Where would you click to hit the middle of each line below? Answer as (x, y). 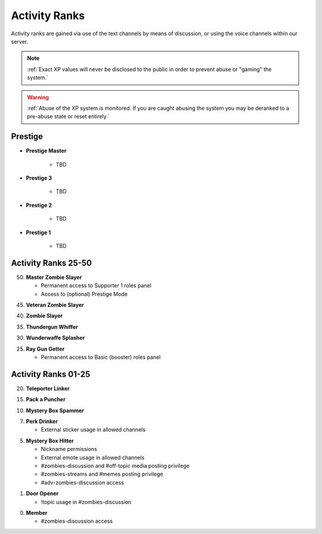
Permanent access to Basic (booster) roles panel (101, 357)
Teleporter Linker (48, 388)
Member (37, 512)
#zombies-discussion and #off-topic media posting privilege (115, 465)
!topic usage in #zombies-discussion (86, 502)
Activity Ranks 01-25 (51, 374)
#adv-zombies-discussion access (83, 482)
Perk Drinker (42, 422)
